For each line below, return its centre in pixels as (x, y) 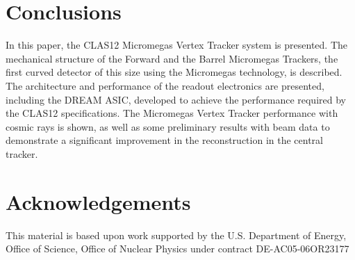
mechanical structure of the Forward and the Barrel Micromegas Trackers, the (172, 58)
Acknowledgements (98, 201)
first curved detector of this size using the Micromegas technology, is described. (174, 72)
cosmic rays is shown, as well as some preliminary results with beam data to (168, 126)
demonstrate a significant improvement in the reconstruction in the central (164, 140)
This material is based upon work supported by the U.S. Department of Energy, (176, 235)
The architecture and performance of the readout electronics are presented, (165, 85)
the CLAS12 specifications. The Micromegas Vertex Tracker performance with (172, 113)
